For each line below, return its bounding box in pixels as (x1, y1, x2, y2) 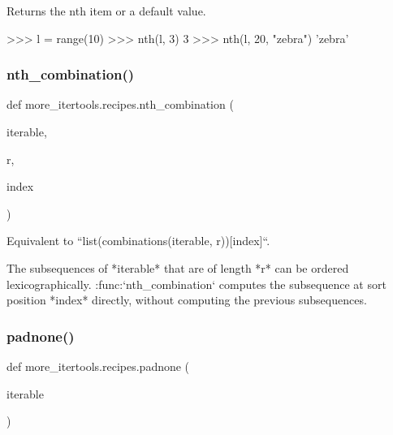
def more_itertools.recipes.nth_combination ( (6, 96, 234, 113)
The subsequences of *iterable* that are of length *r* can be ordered (6, 259, 349, 276)
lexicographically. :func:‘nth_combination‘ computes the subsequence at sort (6, 275, 387, 292)
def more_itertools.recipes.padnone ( (6, 357, 190, 374)
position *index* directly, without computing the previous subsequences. (6, 291, 367, 308)
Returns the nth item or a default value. (6, 2, 206, 19)
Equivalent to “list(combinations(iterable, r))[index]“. (6, 232, 270, 249)
